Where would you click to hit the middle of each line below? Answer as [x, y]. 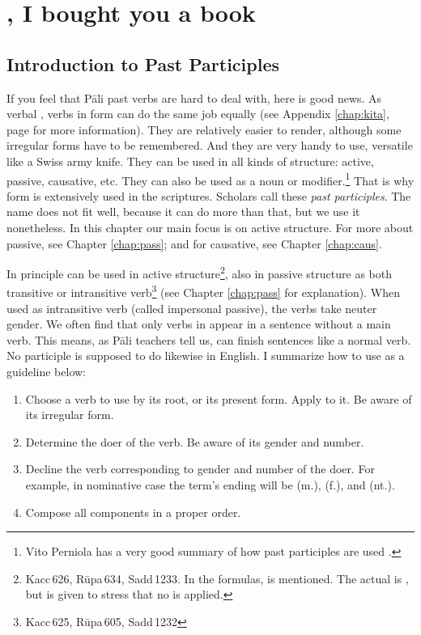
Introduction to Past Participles [143, 63]
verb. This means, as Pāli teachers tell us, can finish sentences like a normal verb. [209, 339]
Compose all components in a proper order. [133, 512]
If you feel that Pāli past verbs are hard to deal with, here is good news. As [194, 97]
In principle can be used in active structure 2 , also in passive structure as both [199, 272]
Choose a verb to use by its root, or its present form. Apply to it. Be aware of [219, 398]
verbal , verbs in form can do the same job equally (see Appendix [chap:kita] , [198, 114]
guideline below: [47, 372]
